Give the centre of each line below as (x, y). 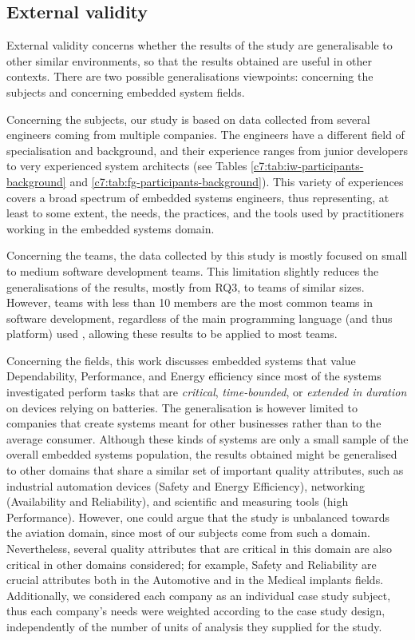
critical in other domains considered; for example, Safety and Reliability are (192, 564)
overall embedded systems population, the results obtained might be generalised (202, 454)
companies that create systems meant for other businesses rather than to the (194, 423)
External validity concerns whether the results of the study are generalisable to (200, 45)
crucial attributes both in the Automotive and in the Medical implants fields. (195, 580)
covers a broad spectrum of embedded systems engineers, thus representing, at (198, 197)
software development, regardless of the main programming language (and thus (200, 318)
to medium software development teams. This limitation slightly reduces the (193, 270)
